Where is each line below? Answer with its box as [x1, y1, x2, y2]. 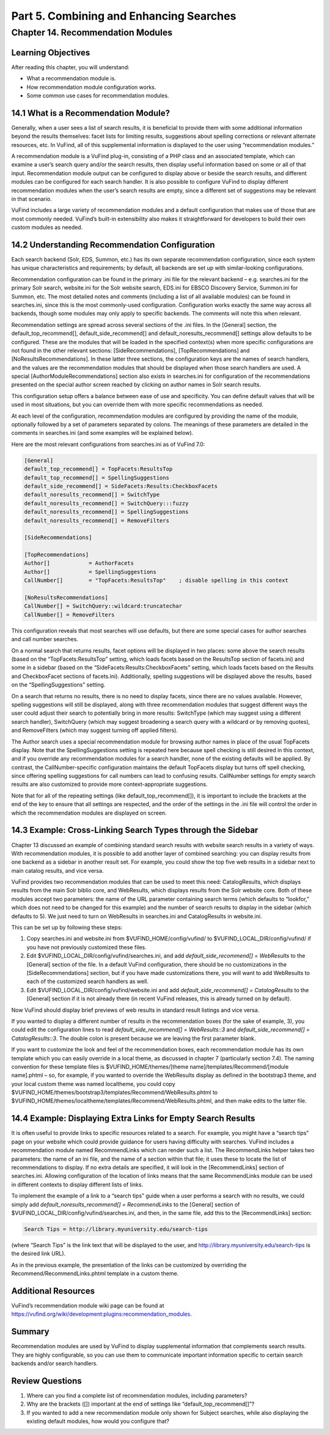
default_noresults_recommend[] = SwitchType [24, 491, 160, 499]
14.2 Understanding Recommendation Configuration [11, 239, 215, 250]
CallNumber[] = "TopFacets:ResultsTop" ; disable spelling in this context [24, 577, 288, 584]
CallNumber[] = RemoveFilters [24, 611, 115, 618]
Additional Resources [11, 1286, 95, 1296]
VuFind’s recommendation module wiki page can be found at [11, 1301, 164, 1309]
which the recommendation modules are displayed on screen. [11, 809, 167, 816]
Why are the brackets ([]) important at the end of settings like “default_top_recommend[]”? [26, 1400, 255, 1408]
